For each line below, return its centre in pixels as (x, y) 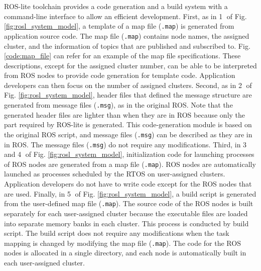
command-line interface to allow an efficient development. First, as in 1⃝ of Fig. (125, 16)
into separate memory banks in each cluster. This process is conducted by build (126, 223)
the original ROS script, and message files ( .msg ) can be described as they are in (128, 134)
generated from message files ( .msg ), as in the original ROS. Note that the (118, 105)
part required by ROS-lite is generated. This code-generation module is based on (128, 124)
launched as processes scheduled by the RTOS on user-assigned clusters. (115, 174)
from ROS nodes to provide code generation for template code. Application (120, 75)
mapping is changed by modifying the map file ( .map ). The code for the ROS (122, 243)
